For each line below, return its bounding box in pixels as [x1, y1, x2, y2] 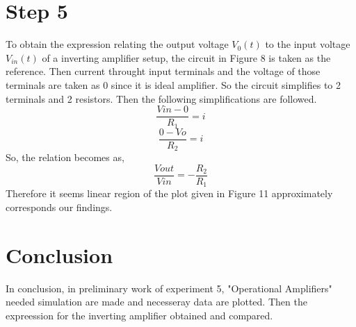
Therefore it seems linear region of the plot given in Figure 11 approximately [6, 186, 333, 201]
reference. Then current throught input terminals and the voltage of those [6, 64, 321, 78]
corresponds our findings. [6, 199, 113, 214]
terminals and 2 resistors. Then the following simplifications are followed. [6, 91, 317, 106]
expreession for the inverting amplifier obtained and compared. [6, 308, 273, 322]
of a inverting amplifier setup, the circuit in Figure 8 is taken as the [42, 50, 331, 65]
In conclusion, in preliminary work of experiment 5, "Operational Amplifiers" [6, 280, 332, 295]
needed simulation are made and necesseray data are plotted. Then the [6, 294, 307, 309]
